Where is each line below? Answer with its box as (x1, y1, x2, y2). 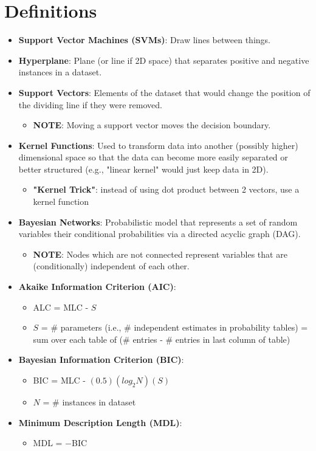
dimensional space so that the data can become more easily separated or (18, 151, 288, 164)
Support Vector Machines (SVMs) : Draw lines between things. (18, 33, 270, 46)
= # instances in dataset (43, 396, 136, 408)
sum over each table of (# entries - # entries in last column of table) (33, 332, 290, 345)
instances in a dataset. (18, 66, 102, 78)
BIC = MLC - (33, 374, 86, 386)
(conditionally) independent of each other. (33, 260, 190, 272)
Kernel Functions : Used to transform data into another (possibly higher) (18, 139, 298, 151)
